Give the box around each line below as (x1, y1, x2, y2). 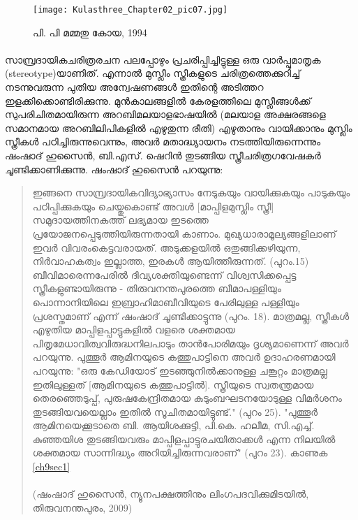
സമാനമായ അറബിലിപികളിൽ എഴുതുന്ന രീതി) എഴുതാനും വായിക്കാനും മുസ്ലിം (5, 120, 352, 135)
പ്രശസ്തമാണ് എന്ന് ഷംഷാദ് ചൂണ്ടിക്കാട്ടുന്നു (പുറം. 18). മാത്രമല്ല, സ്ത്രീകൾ (32, 308, 350, 323)
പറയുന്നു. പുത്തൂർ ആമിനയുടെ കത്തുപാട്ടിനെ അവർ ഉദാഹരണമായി (32, 349, 336, 364)
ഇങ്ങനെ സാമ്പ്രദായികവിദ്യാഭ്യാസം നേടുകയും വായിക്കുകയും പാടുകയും (32, 185, 350, 200)
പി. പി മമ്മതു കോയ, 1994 (33, 24, 147, 39)
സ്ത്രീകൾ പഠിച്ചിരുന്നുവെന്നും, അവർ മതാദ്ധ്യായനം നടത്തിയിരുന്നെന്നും (5, 134, 321, 149)
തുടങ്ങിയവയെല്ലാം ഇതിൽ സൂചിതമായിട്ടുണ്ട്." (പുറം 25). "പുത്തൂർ (32, 404, 318, 419)
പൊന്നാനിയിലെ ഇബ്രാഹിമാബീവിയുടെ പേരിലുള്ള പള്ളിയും (32, 294, 299, 309)
